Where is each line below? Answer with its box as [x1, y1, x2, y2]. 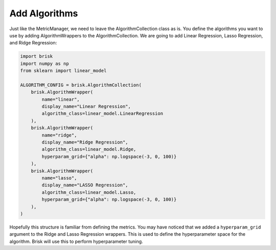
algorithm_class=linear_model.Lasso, [41, 189, 136, 195]
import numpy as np [20, 60, 69, 66]
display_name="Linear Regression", [41, 104, 131, 109]
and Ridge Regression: [9, 40, 57, 46]
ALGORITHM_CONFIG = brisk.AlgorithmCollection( [20, 82, 142, 88]
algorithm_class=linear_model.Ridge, [41, 146, 136, 152]
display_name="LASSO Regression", [41, 182, 128, 188]
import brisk [20, 54, 53, 59]
